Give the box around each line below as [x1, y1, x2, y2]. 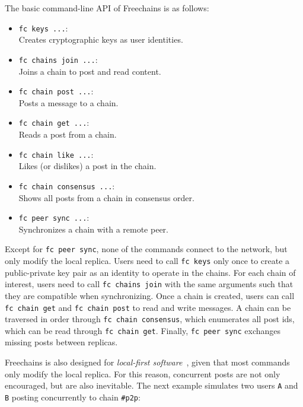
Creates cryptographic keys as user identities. [18, 33, 183, 46]
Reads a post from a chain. [18, 128, 117, 140]
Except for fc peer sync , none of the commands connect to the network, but [5, 243, 288, 255]
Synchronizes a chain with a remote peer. [18, 222, 168, 235]
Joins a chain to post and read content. [18, 65, 161, 77]
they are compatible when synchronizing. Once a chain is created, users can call [5, 289, 295, 301]
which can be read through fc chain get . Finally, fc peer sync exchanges [5, 324, 281, 336]
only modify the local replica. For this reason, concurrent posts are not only [5, 367, 280, 380]
